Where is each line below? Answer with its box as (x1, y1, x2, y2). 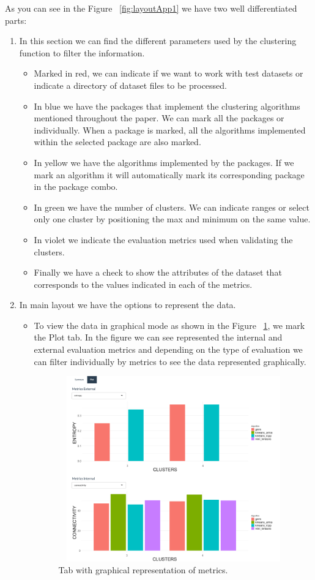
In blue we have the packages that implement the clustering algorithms (34, 99, 300, 112)
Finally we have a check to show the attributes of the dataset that (34, 266, 282, 279)
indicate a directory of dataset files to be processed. (34, 78, 227, 91)
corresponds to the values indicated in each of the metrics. (34, 277, 253, 290)
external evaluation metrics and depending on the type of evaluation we (34, 343, 303, 356)
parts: (5, 13, 27, 26)
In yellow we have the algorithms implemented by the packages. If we (34, 156, 294, 168)
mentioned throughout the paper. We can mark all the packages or (34, 111, 284, 124)
